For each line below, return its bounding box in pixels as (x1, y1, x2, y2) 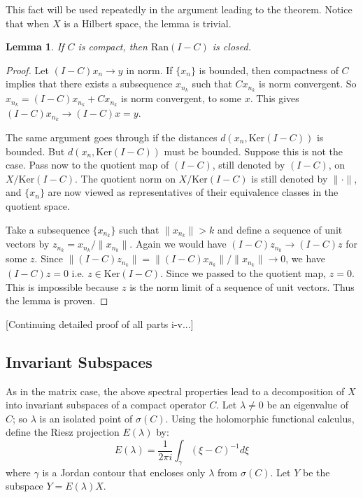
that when (6, 15, 50, 30)
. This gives (250, 91, 299, 106)
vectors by (6, 236, 50, 251)
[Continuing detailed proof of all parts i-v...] (6, 316, 194, 331)
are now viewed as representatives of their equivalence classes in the (48, 185, 339, 199)
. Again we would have (129, 236, 227, 251)
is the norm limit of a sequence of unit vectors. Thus (129, 279, 355, 294)
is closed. (212, 39, 251, 54)
